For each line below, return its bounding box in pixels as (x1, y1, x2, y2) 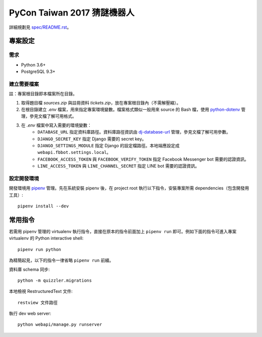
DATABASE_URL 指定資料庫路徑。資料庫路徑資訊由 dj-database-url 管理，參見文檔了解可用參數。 (37, 129, 231, 135)
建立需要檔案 (9, 81, 39, 87)
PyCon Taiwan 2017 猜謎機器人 (9, 7, 134, 18)
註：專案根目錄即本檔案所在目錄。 (9, 91, 77, 97)
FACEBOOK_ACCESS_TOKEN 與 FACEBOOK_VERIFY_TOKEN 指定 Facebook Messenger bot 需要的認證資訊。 (37, 156, 249, 162)
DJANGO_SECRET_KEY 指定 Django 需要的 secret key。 (37, 136, 147, 142)
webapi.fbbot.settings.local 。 (37, 150, 111, 155)
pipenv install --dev (17, 203, 69, 209)
